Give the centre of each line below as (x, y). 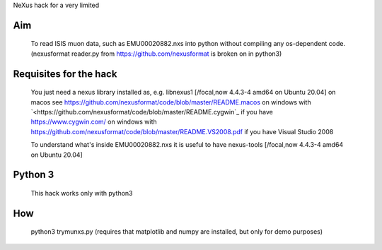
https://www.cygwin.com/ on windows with (94, 122)
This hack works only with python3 (82, 193)
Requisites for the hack (65, 74)
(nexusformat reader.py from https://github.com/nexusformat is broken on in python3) (156, 54)
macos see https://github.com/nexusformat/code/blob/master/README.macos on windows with (171, 102)
